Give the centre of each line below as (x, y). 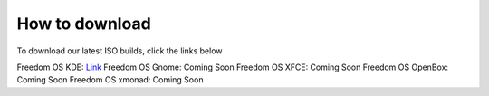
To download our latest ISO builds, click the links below (120, 51)
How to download (84, 24)
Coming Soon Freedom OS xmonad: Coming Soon (110, 80)
